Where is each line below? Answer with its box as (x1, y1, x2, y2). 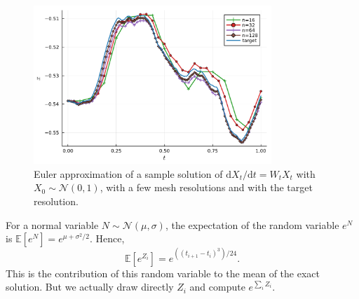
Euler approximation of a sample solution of (34, 166, 223, 181)
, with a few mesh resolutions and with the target (100, 180, 313, 195)
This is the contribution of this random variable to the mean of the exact (6, 265, 320, 280)
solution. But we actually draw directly (6, 279, 174, 294)
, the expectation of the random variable (165, 217, 339, 232)
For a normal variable (6, 217, 99, 232)
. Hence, (89, 231, 125, 246)
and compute (189, 279, 245, 294)
